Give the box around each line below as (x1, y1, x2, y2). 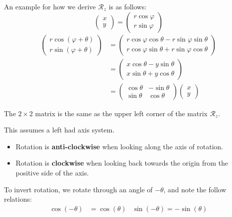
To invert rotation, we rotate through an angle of (4, 184, 153, 194)
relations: (4, 194, 32, 204)
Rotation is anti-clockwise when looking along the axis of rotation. (15, 141, 224, 151)
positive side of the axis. (15, 168, 89, 178)
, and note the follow (163, 184, 227, 194)
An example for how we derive (4, 1, 96, 11)
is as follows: (108, 1, 147, 11)
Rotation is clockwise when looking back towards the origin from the (15, 158, 229, 168)
